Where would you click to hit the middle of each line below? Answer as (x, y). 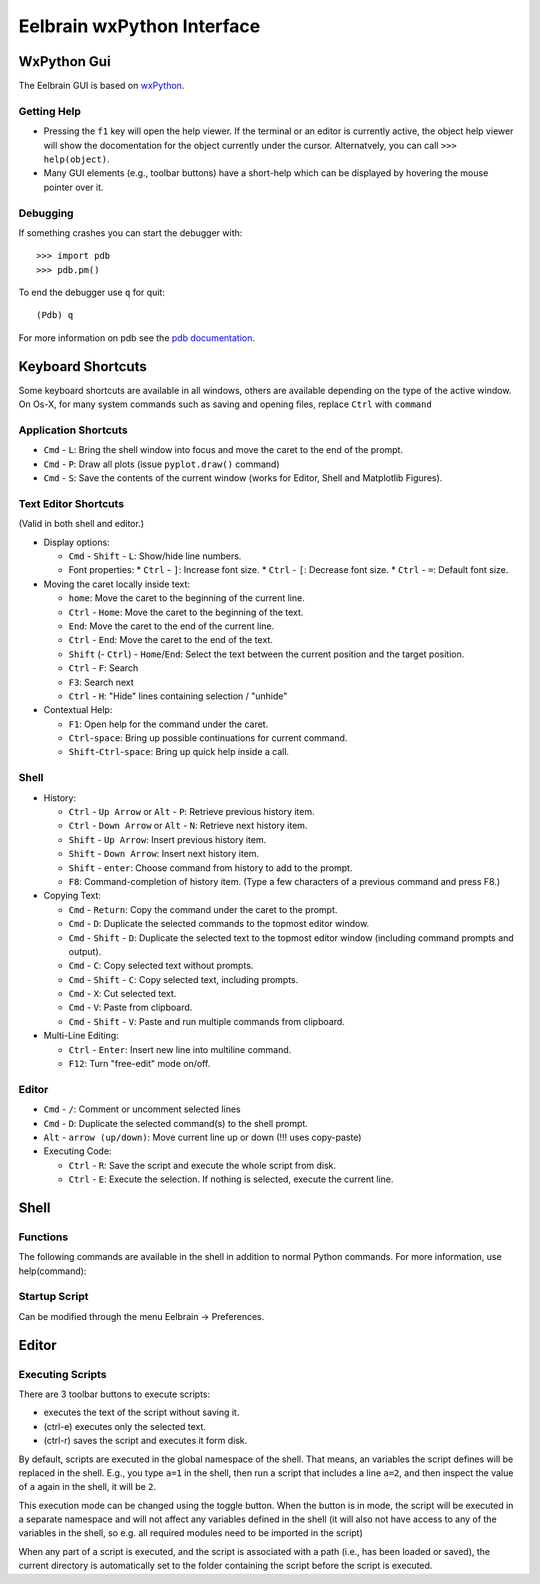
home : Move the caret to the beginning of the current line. (186, 598)
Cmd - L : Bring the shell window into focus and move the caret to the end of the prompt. (223, 450)
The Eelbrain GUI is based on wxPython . (101, 86)
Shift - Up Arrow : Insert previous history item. (167, 839)
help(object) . (76, 159)
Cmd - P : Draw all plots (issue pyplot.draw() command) (161, 464)
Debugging (46, 213)
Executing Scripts (62, 1374)
